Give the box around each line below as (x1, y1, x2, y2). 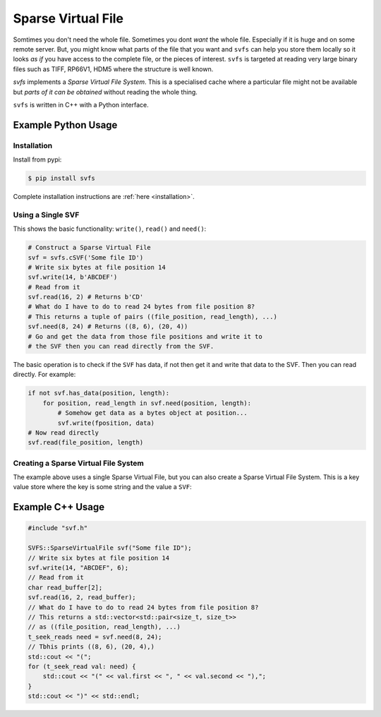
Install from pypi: (13, 155, 62, 164)
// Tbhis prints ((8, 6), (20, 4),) (28, 643, 155, 651)
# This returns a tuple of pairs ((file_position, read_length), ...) (28, 313, 278, 320)
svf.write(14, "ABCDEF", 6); (28, 564, 129, 572)
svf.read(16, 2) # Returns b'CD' (28, 293, 144, 301)
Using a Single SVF (13, 210, 80, 219)
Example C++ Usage (13, 501, 105, 513)
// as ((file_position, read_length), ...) (28, 623, 181, 631)
